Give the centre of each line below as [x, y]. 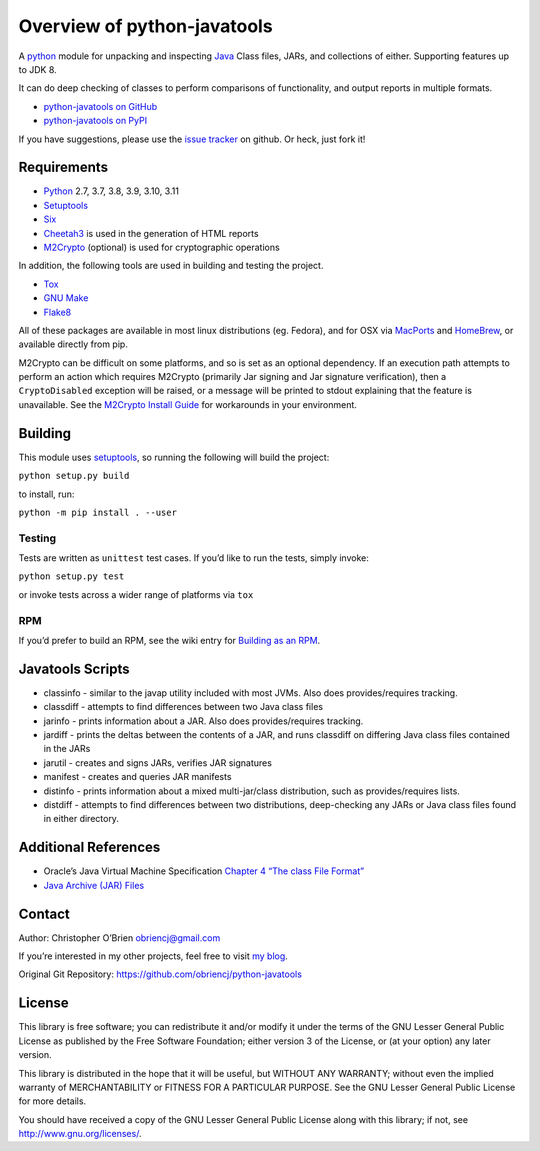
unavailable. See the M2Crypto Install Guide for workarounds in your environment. [187, 404]
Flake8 [57, 312]
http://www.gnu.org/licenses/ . [80, 1134]
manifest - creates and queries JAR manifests [137, 777]
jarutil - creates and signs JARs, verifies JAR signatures [157, 762]
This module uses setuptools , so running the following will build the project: [174, 457]
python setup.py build [74, 476]
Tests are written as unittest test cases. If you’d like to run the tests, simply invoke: [193, 558]
